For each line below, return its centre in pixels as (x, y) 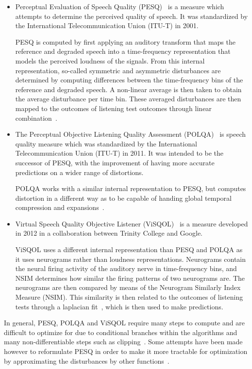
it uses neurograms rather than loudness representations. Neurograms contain (131, 259)
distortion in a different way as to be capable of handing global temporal (123, 198)
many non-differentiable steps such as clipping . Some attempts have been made (123, 342)
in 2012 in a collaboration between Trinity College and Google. (109, 233)
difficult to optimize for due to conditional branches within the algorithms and (121, 332)
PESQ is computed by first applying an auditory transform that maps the (125, 41)
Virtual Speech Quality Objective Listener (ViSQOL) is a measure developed (132, 223)
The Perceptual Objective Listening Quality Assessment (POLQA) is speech (131, 134)
